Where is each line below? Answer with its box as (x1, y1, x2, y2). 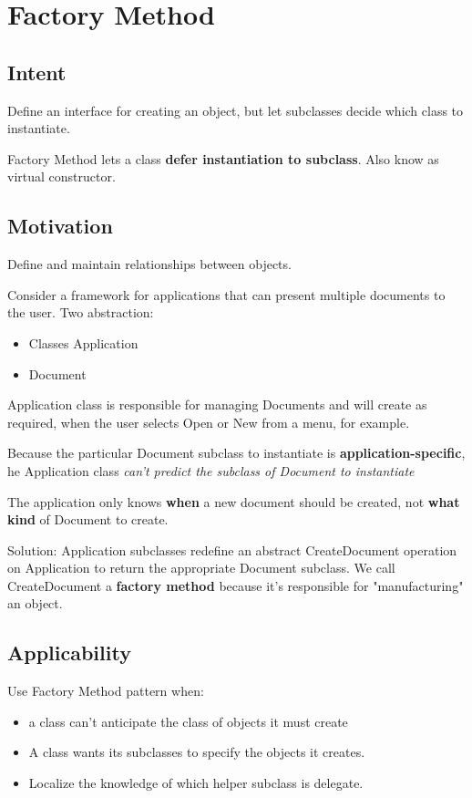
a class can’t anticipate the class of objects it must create (28, 711, 348, 731)
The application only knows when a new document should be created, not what (7, 492, 460, 511)
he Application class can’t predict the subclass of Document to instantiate (7, 461, 415, 480)
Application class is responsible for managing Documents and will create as (7, 395, 427, 414)
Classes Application (28, 333, 139, 352)
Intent (7, 57, 67, 86)
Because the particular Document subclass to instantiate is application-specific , (7, 443, 466, 462)
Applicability (7, 638, 131, 667)
